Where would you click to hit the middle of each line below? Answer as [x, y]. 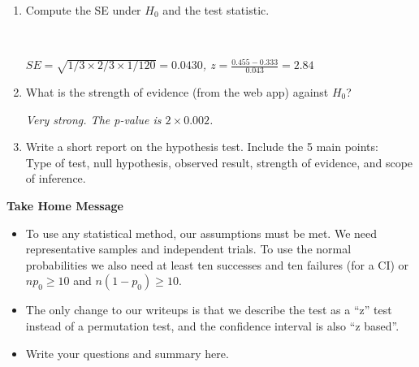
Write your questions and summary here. [127, 353]
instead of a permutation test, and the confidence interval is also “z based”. [212, 325]
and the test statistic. [216, 10]
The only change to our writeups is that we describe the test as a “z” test [209, 310]
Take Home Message [65, 205]
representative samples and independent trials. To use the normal [188, 249]
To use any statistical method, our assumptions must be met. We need [201, 233]
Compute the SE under [83, 10]
